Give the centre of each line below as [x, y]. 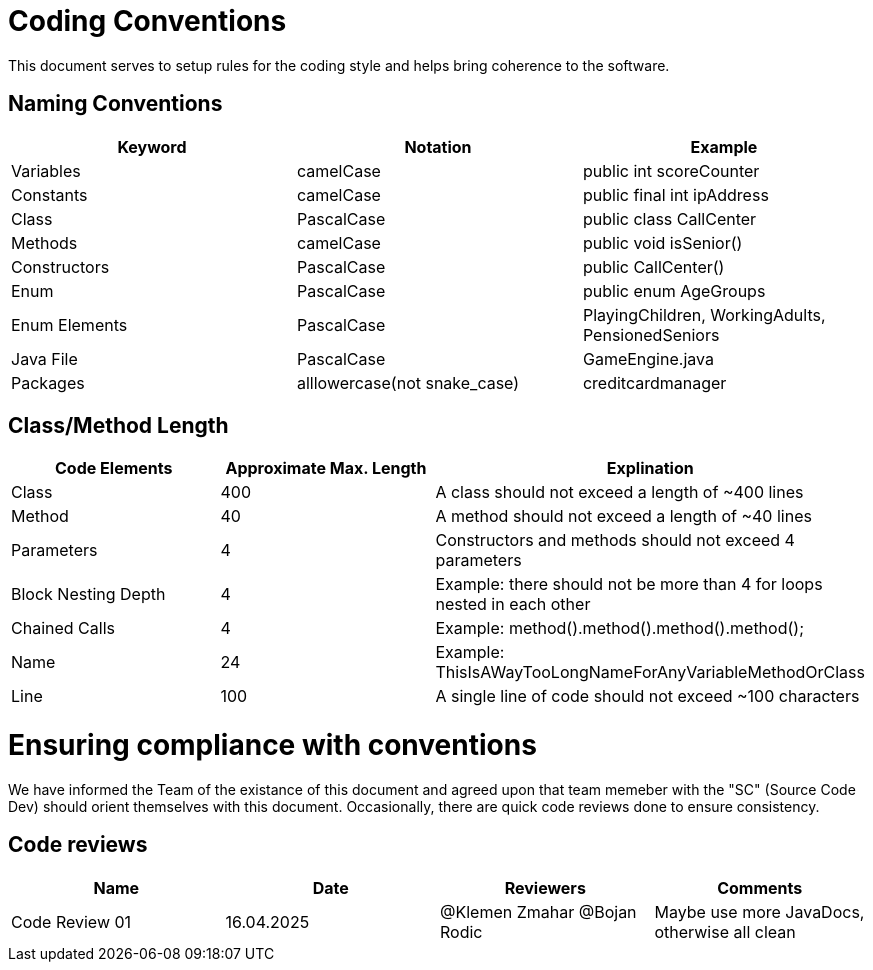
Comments [760, 887]
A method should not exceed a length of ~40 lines [623, 516]
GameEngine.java [648, 358]
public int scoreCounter [671, 170]
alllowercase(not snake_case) [408, 382]
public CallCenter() [653, 266]
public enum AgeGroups [674, 290]
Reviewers [545, 887]
